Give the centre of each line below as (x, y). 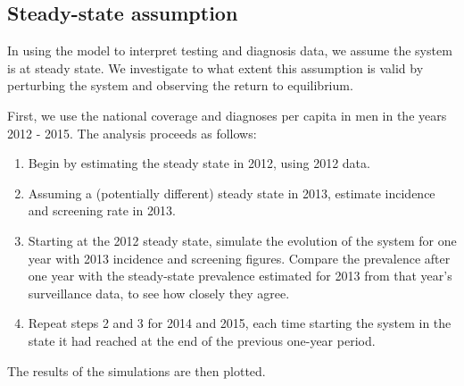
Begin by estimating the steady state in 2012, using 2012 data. (199, 163)
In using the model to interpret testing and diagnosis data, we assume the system (230, 50)
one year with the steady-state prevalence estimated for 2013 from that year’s (240, 276)
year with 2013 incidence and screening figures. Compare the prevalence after (239, 258)
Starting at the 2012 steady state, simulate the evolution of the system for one (242, 240)
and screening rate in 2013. (102, 210)
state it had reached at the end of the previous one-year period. (202, 340)
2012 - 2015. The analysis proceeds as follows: (132, 133)
